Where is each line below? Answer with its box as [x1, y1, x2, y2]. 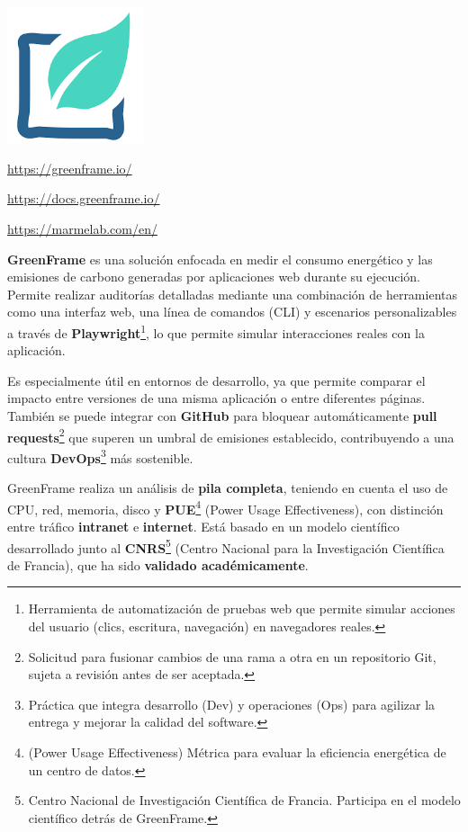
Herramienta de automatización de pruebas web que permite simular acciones [28, 599, 455, 618]
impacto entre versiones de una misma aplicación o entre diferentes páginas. [7, 389, 426, 407]
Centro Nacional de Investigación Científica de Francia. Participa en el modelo [28, 791, 461, 810]
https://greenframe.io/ [7, 158, 132, 177]
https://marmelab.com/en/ [7, 219, 157, 237]
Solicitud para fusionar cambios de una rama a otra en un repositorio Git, [28, 647, 436, 666]
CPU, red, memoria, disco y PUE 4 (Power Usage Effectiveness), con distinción [7, 497, 444, 518]
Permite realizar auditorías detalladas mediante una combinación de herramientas [7, 284, 457, 303]
